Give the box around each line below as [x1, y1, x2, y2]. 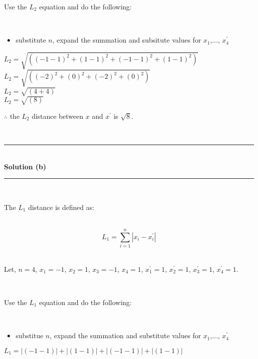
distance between [31, 110, 83, 121]
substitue [15, 330, 44, 341]
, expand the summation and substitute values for [50, 330, 201, 341]
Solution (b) [4, 161, 46, 171]
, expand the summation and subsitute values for [52, 35, 201, 45]
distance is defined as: [28, 202, 94, 212]
